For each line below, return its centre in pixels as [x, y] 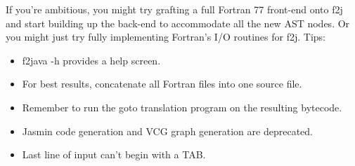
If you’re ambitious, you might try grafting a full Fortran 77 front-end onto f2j [174, 9]
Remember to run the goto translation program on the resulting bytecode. [182, 107]
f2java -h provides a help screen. [91, 60]
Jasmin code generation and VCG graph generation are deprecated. [167, 131]
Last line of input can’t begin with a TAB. [114, 154]
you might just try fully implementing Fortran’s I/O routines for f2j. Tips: [166, 37]
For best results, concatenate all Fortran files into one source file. [162, 84]
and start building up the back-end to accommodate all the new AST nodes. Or [178, 23]
